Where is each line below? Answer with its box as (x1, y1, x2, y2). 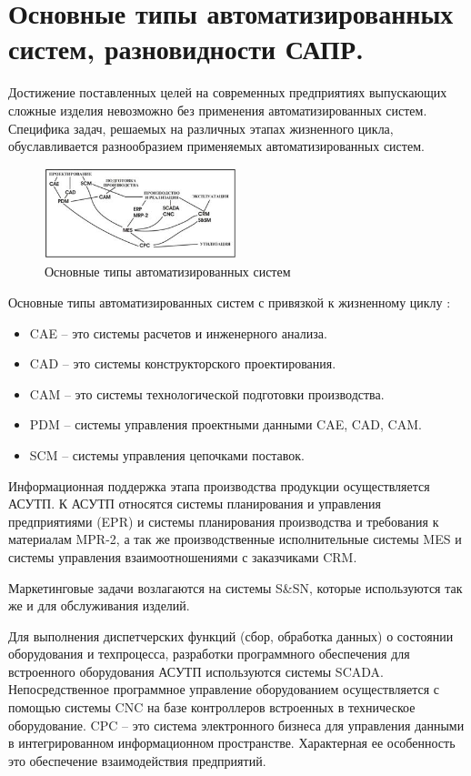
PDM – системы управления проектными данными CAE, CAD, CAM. (29, 415, 422, 434)
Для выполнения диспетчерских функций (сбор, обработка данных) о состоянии (8, 626, 454, 645)
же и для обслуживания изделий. (8, 596, 190, 615)
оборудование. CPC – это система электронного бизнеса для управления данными (8, 715, 465, 734)
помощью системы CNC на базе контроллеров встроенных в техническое (8, 698, 416, 717)
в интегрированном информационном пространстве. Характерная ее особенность (8, 733, 456, 752)
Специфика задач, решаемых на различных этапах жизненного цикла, (8, 118, 394, 137)
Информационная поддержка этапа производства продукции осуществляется (8, 476, 430, 495)
